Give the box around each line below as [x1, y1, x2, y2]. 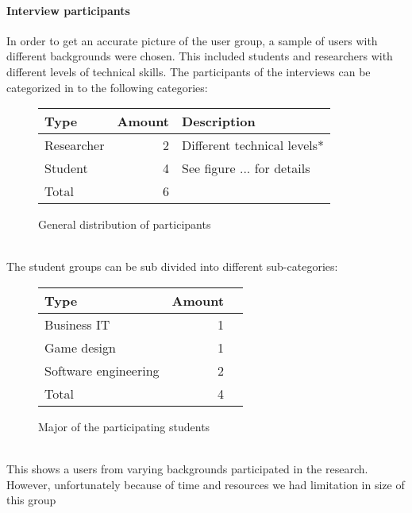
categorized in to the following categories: [6, 79, 208, 95]
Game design [44, 337, 116, 357]
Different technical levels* [182, 136, 325, 155]
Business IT [44, 314, 110, 334]
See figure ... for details [182, 159, 310, 178]
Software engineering [44, 361, 160, 380]
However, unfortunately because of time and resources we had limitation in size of [6, 476, 405, 492]
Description [182, 112, 256, 131]
